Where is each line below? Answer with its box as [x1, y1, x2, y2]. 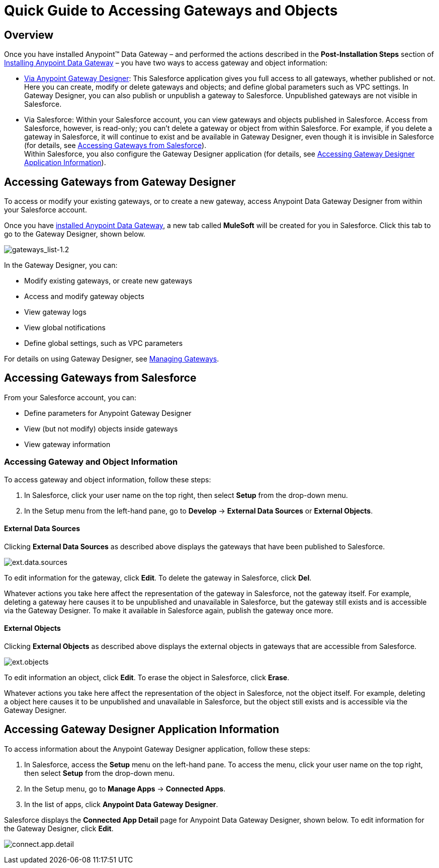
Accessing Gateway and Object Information [4, 457, 178, 467]
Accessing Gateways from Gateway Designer [4, 175, 236, 188]
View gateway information [24, 440, 111, 449]
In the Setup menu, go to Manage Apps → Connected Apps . [24, 784, 226, 793]
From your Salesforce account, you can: [4, 393, 136, 402]
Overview [4, 28, 54, 41]
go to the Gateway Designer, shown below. [4, 230, 145, 239]
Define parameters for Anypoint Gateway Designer [24, 408, 192, 417]
